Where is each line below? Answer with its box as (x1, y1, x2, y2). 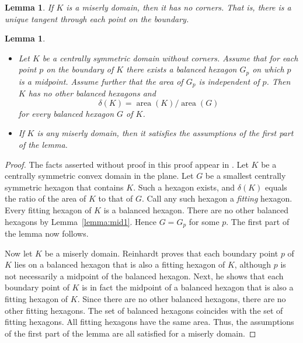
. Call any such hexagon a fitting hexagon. (141, 192, 292, 205)
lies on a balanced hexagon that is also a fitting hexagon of (14, 258, 225, 271)
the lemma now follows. (5, 227, 89, 240)
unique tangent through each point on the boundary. (5, 12, 189, 25)
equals (265, 181, 287, 193)
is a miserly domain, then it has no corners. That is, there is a (66, 1, 291, 13)
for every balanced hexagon (18, 107, 114, 119)
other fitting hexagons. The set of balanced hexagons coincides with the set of (5, 304, 283, 316)
